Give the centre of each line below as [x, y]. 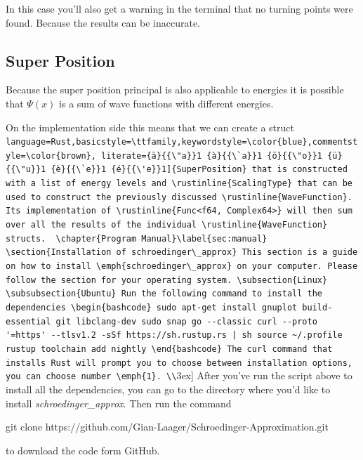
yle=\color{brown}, [51, 156]
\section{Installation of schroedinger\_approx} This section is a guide [182, 252]
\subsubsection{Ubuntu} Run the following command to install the [164, 294]
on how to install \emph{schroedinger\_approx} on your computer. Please [182, 267]
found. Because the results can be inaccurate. [103, 22]
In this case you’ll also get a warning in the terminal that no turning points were [179, 8]
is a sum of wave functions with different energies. [166, 103]
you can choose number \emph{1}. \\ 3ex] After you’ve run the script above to [179, 375]
